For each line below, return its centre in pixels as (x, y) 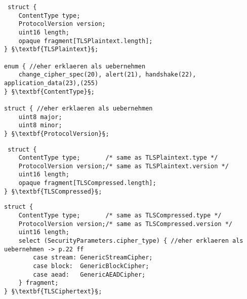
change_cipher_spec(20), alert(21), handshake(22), (107, 75)
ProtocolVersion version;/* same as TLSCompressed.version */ (126, 224)
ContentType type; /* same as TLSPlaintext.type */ (118, 158)
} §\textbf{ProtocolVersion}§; (57, 134)
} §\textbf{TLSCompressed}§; (53, 191)
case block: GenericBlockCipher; (91, 266)
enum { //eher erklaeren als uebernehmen (75, 66)
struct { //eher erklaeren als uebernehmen (78, 108)
